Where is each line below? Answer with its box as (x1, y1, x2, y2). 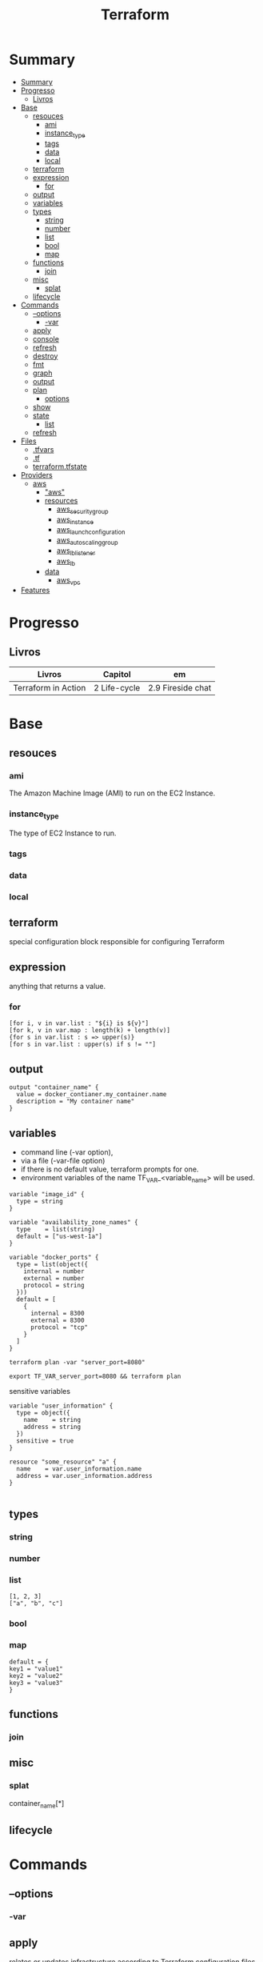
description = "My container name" (16, 1098, 135, 1106)
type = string (16, 1197, 63, 1205)
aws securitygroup (56, 504, 109, 515)
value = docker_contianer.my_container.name (16, 1091, 167, 1099)
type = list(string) (16, 1225, 95, 1233)
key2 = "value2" (9, 1672, 63, 1680)
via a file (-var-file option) (20, 1156, 106, 1166)
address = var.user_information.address (16, 1471, 153, 1480)
